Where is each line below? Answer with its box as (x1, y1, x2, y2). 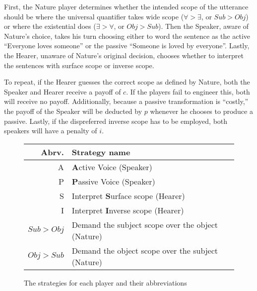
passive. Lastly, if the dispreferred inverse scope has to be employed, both (4, 115, 228, 126)
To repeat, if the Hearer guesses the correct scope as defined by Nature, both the (4, 77, 250, 87)
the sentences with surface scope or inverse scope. (4, 60, 154, 70)
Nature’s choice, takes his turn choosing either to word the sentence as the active (4, 30, 250, 41)
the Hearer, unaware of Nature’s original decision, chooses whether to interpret (4, 50, 244, 60)
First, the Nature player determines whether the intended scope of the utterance (4, 1, 249, 11)
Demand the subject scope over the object (71, 218, 218, 230)
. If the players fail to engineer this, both (126, 86, 250, 97)
